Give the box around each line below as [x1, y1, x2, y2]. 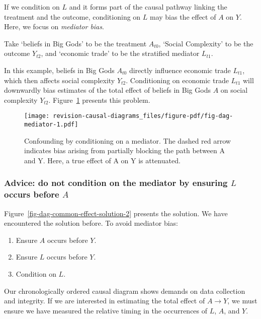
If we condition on [4, 2, 60, 12]
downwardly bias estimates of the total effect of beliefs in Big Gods [4, 85, 211, 95]
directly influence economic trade [129, 65, 231, 75]
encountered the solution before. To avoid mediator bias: [4, 218, 179, 228]
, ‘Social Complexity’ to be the [158, 38, 253, 48]
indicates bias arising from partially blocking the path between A [24, 145, 225, 156]
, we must [227, 295, 257, 306]
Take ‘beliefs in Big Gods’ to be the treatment [4, 38, 147, 48]
